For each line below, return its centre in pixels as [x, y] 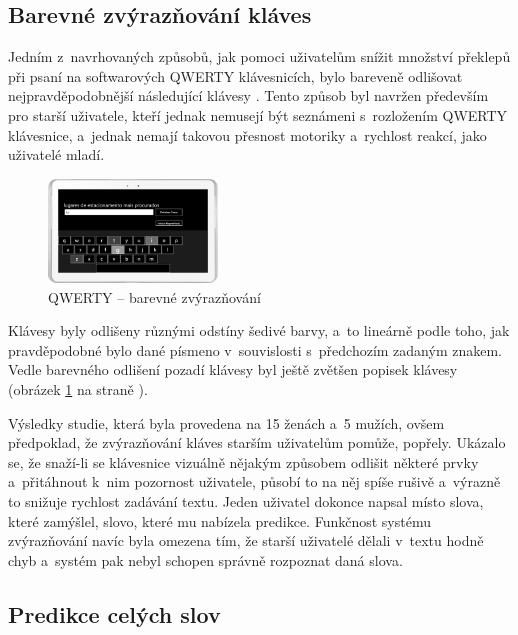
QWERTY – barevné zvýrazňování [154, 296]
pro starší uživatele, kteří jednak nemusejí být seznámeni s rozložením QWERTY [258, 114]
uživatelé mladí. [56, 154]
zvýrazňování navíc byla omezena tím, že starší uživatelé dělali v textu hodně [246, 540]
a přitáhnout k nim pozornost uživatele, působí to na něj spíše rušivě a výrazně [254, 481]
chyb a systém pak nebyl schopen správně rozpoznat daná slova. [205, 559]
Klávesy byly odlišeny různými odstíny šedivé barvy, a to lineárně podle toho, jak [259, 330]
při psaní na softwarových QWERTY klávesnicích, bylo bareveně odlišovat [235, 75]
